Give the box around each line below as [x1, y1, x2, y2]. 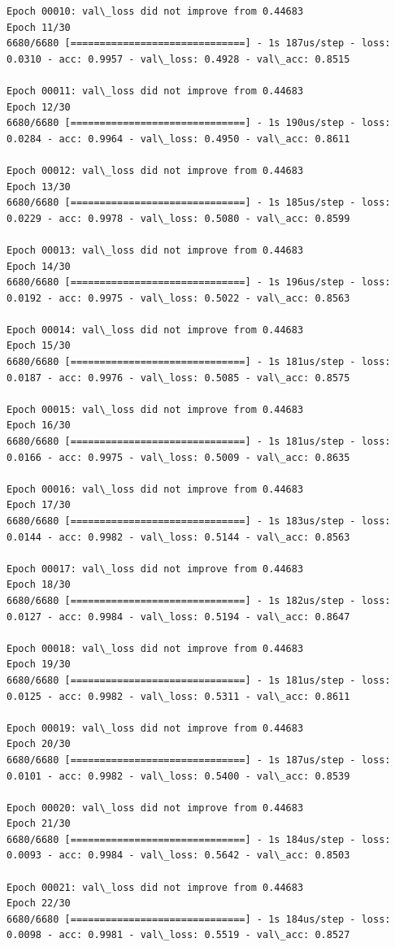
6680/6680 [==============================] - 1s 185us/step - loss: [7, 197, 391, 209]
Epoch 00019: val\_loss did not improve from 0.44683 [7, 722, 304, 734]
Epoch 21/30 [7, 818, 71, 830]
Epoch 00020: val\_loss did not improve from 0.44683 [7, 801, 304, 814]
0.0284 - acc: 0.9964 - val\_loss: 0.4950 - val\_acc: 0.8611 [7, 132, 350, 145]
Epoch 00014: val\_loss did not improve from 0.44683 [7, 324, 304, 336]
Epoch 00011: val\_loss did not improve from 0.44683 [7, 85, 304, 97]
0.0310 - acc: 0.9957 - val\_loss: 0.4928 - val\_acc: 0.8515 [7, 53, 350, 65]
